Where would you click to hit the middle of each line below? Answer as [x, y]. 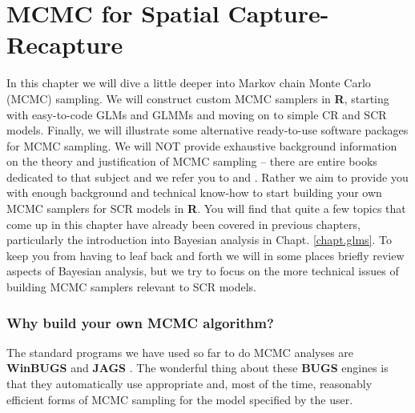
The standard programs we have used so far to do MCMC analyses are [180, 352]
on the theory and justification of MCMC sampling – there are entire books [192, 161]
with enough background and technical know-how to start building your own [194, 192]
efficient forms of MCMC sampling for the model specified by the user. [180, 399]
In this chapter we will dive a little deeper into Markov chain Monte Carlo [189, 83]
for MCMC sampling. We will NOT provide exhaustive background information [202, 145]
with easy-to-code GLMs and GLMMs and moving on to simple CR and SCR [197, 114]
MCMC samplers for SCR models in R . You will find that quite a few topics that [206, 209]
